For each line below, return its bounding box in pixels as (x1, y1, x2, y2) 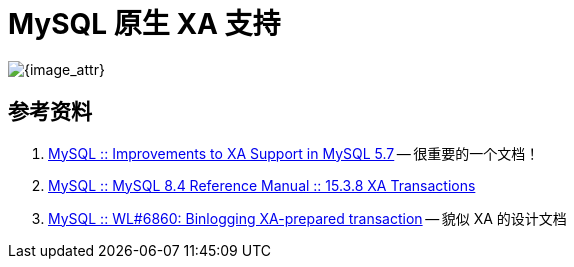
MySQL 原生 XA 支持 (8, 7, 281, 41)
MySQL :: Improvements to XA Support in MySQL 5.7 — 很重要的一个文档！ (48, 144, 540, 162)
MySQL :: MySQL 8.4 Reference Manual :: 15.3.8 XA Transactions (48, 176, 476, 194)
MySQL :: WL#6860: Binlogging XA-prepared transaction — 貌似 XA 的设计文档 (48, 209, 567, 227)
